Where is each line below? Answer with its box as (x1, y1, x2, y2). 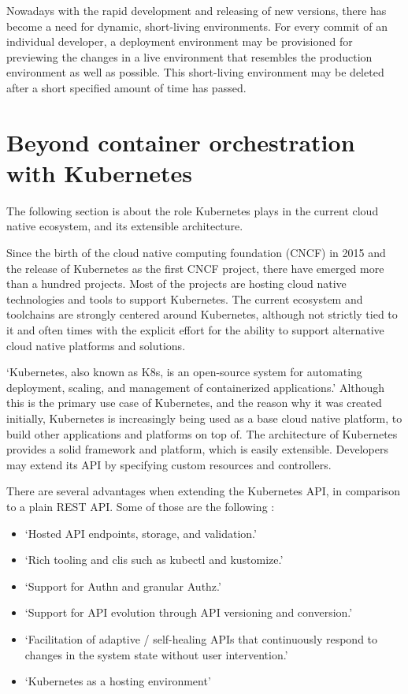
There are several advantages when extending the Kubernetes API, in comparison (6, 483, 401, 499)
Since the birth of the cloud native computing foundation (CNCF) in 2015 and (6, 244, 386, 261)
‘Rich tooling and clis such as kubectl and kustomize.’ (24, 551, 284, 568)
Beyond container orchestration (6, 125, 355, 158)
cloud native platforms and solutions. (6, 337, 186, 353)
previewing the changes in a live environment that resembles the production (6, 48, 373, 65)
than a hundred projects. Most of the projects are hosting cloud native (6, 275, 347, 292)
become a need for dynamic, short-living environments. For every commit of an (6, 17, 388, 34)
